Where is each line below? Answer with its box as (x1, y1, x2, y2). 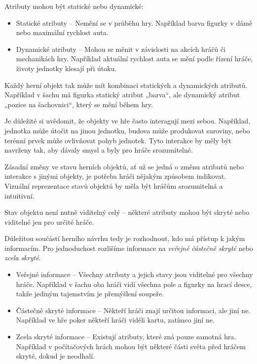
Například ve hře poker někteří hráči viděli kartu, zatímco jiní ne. (16, 315, 215, 325)
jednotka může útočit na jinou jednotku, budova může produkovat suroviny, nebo (4, 125, 250, 135)
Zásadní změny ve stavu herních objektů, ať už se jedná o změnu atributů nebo (4, 161, 244, 171)
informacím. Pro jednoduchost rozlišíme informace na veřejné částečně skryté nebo (4, 243, 253, 253)
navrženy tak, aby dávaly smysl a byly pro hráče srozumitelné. (4, 145, 193, 155)
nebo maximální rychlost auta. (16, 27, 109, 38)
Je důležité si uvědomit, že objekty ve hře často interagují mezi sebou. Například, (4, 116, 251, 126)
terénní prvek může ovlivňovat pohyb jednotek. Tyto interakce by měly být (4, 135, 231, 145)
